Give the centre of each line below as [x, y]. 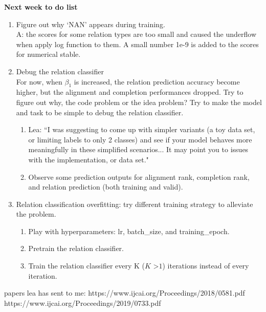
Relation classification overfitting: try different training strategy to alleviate [135, 204]
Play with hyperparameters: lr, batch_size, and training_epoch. [129, 231]
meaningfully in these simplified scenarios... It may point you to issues [138, 149]
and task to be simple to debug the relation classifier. [100, 112]
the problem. [36, 214]
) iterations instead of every [206, 266]
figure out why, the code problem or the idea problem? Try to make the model [139, 102]
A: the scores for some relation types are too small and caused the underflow [136, 34]
